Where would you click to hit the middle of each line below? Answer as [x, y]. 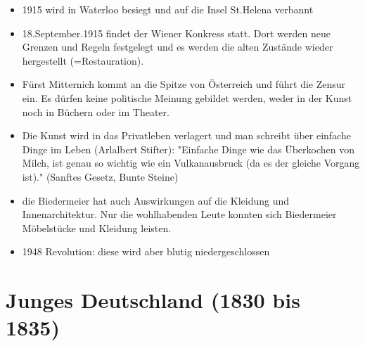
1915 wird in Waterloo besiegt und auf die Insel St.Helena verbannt [168, 9]
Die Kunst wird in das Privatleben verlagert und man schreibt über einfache [186, 135]
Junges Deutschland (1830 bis [153, 300]
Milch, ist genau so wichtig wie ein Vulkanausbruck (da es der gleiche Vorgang [191, 163]
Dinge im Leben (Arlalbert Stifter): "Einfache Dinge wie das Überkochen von [188, 149]
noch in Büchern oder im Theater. [96, 111]
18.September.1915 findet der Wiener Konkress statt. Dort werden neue [176, 33]
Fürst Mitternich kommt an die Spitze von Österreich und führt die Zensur [184, 84]
